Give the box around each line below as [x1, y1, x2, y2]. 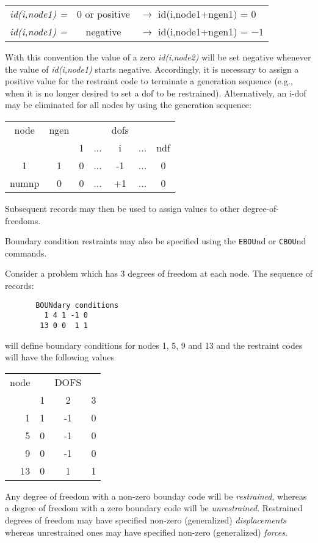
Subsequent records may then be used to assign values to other [5, 202, 240, 214]
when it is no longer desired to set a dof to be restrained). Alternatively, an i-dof [5, 86, 306, 99]
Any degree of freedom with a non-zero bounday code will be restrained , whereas [5, 489, 307, 502]
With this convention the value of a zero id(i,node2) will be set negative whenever [5, 51, 311, 63]
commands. [5, 246, 47, 259]
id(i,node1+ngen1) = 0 [158, 7, 256, 21]
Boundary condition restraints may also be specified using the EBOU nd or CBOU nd [5, 235, 306, 247]
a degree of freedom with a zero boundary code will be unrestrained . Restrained [5, 501, 303, 514]
